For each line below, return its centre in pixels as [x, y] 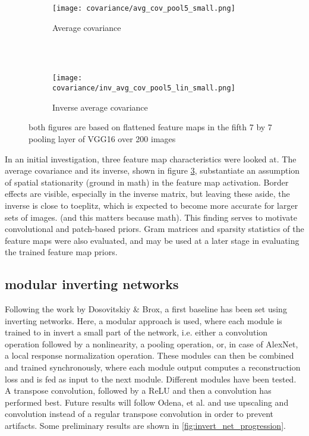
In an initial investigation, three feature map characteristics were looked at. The [151, 159]
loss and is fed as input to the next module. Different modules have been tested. [151, 379]
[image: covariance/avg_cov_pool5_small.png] [144, 8]
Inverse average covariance [100, 107]
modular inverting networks [92, 284]
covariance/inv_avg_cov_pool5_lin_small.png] [144, 88]
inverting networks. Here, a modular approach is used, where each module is [144, 320]
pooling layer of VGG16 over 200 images [102, 138]
